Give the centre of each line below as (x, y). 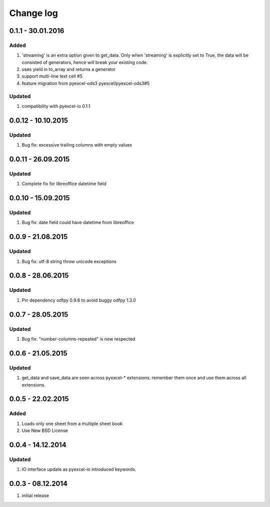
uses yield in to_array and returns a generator (69, 69)
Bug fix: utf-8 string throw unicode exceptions (69, 261)
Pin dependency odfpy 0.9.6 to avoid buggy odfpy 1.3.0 (79, 300)
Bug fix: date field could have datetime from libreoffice (78, 222)
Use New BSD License (45, 430)
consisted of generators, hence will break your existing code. (85, 62)
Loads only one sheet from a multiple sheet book (72, 423)
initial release (35, 495)
